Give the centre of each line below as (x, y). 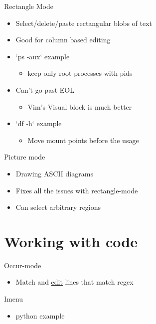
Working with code (71, 241)
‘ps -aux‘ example (43, 56)
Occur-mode (23, 265)
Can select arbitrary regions (58, 207)
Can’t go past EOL (45, 89)
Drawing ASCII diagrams (54, 173)
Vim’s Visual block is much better (80, 106)
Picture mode (25, 157)
